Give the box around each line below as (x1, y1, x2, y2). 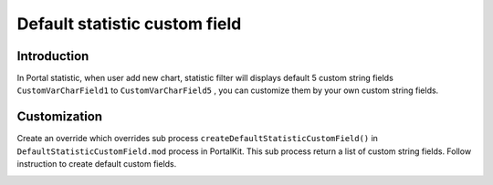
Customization (16, 109, 103, 125)
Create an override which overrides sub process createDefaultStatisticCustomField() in (16, 133, 379, 144)
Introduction (16, 48, 89, 64)
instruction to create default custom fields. (16, 159, 177, 170)
